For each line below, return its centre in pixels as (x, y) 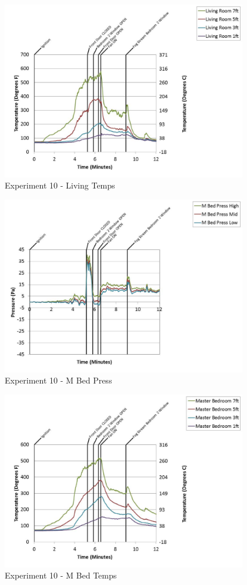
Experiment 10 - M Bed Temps (61, 575)
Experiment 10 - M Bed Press (59, 380)
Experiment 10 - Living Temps (60, 185)
